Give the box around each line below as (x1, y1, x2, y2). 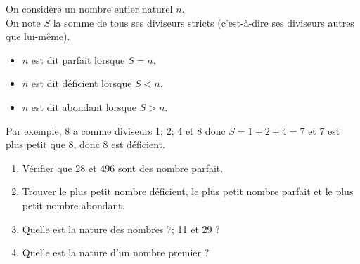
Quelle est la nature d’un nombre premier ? (22, 245, 210, 260)
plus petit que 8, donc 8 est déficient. (6, 137, 165, 152)
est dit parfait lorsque (31, 52, 125, 67)
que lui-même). (6, 29, 70, 44)
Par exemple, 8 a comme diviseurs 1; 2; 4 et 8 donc (6, 123, 226, 138)
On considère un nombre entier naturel (6, 1, 173, 15)
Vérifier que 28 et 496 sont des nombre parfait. (22, 160, 224, 175)
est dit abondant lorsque (31, 99, 137, 114)
